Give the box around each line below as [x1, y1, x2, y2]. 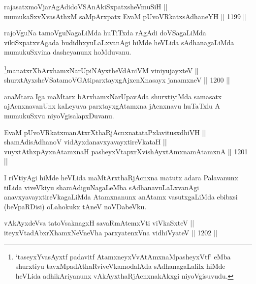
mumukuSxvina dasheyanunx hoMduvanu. [4, 47, 131, 57]
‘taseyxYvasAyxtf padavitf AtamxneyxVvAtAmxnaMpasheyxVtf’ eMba [15, 251, 231, 261]
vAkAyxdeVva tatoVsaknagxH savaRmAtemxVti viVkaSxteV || [4, 218, 194, 228]
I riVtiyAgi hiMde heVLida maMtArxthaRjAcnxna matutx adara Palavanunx [4, 172, 238, 182]
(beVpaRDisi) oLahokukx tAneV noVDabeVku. [4, 201, 147, 211]
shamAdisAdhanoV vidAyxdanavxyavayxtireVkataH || [4, 137, 167, 147]
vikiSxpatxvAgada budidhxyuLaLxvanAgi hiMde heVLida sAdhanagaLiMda [4, 37, 234, 47]
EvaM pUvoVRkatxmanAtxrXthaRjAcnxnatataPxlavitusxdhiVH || [4, 127, 206, 137]
